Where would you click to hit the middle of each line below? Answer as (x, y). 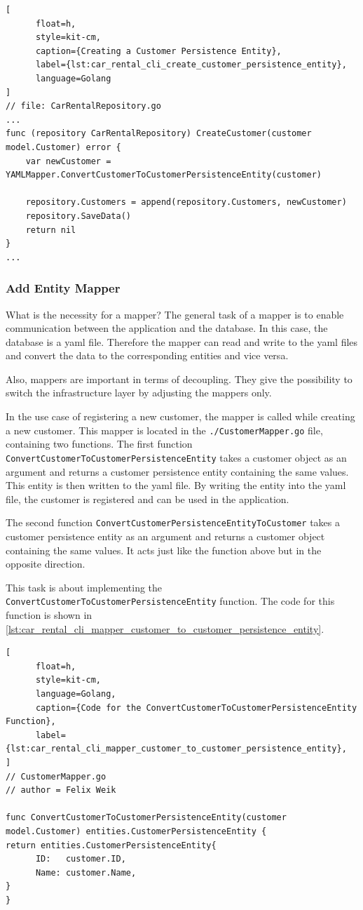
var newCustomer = (68, 161)
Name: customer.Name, (86, 872)
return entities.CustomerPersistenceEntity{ (111, 845)
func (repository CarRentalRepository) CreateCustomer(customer (159, 134)
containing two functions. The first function (99, 444)
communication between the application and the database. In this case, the (167, 328)
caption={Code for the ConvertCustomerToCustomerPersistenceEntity (196, 708)
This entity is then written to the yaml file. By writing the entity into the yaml (176, 485)
